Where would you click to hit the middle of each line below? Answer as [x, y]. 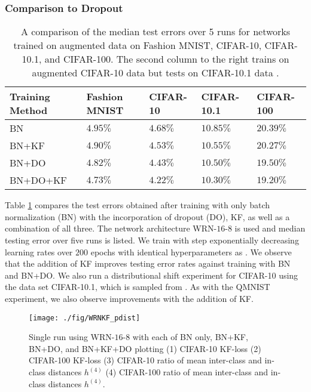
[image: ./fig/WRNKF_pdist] [85, 318]
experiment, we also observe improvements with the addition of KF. [129, 298]
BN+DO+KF [38, 180]
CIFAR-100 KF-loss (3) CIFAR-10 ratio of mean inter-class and [145, 360]
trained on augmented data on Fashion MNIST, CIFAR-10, [138, 45]
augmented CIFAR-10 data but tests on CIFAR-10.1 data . [155, 73]
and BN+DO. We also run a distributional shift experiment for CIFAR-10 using [152, 275]
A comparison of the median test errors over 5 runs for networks [155, 32]
